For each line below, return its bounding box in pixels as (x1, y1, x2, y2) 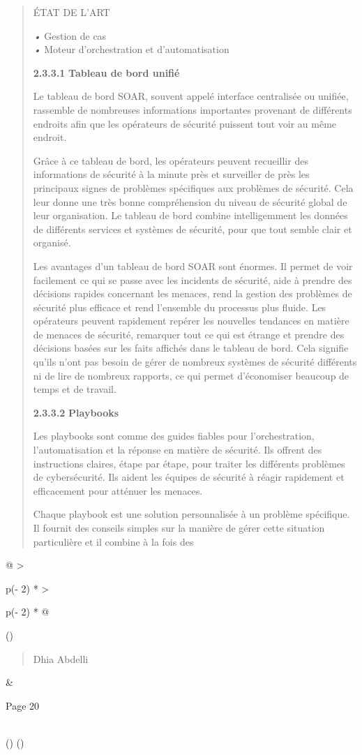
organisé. (33, 235, 71, 250)
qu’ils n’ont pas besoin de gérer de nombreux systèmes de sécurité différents (33, 354, 357, 369)
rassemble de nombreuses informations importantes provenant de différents (33, 102, 352, 117)
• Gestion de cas (33, 28, 107, 43)
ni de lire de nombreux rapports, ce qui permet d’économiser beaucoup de (33, 368, 349, 382)
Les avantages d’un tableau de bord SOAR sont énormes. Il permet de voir (33, 258, 353, 273)
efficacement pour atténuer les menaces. (33, 483, 203, 498)
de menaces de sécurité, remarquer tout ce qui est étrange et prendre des (33, 327, 345, 341)
